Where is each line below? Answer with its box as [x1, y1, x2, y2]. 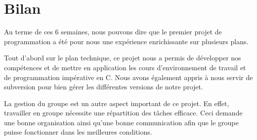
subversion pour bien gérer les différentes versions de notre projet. [4, 82, 203, 92]
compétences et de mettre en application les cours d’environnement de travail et [4, 62, 246, 72]
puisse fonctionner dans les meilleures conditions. [4, 127, 152, 137]
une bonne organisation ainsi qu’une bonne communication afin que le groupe [4, 117, 239, 127]
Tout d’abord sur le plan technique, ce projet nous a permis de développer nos [4, 53, 241, 63]
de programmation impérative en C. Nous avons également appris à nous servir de [4, 72, 253, 82]
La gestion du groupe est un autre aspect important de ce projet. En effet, [4, 98, 229, 108]
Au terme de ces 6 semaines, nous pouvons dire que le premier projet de [4, 27, 222, 37]
